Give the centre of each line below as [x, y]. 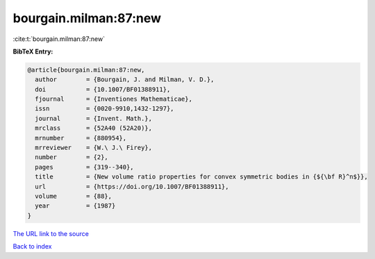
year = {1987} [75, 206]
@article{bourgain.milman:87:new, [86, 70]
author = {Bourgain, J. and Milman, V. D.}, [125, 80]
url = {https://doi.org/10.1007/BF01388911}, [132, 186]
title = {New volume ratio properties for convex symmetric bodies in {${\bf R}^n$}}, [201, 177]
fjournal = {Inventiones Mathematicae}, [114, 99]
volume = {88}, [74, 196]
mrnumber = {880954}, [81, 138]
